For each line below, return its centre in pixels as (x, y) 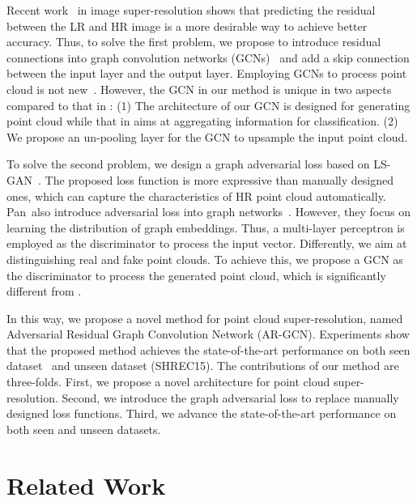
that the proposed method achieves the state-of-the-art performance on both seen (208, 349)
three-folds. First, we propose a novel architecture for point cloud (168, 382)
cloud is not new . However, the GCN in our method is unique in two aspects (199, 89)
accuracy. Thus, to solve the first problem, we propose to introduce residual (194, 42)
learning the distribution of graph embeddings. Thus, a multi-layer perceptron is (206, 227)
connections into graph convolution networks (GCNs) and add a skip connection (208, 57)
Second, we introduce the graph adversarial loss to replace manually (230, 397)
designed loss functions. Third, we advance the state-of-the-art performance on (202, 413)
